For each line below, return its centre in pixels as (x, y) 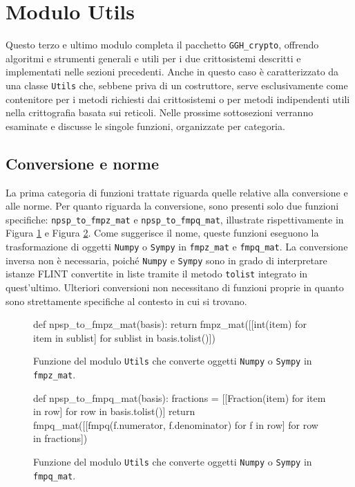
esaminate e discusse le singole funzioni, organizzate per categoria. (145, 126)
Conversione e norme (82, 163)
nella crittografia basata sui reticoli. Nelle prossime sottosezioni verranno (160, 112)
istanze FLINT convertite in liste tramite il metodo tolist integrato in (157, 274)
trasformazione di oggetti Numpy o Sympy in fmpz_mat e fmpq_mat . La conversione (177, 247)
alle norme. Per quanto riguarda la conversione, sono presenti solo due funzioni (172, 206)
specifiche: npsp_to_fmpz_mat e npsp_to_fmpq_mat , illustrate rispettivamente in (175, 219)
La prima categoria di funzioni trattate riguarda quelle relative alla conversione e (177, 192)
